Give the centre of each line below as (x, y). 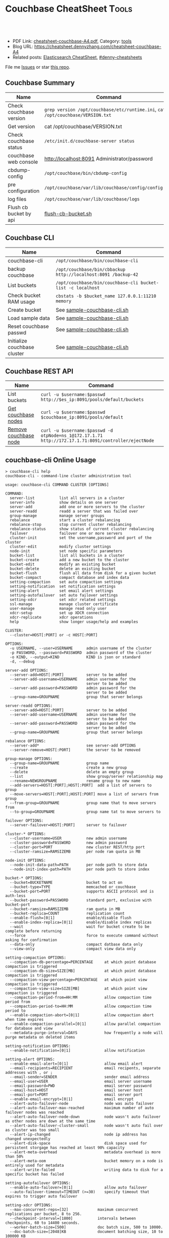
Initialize (18, 340)
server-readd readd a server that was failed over (74, 511)
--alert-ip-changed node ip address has (78, 1134)
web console (23, 162)
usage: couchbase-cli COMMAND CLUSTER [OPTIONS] (57, 485)
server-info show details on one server (64, 503)
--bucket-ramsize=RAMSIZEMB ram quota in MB (65, 909)
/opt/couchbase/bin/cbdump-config (86, 173)
